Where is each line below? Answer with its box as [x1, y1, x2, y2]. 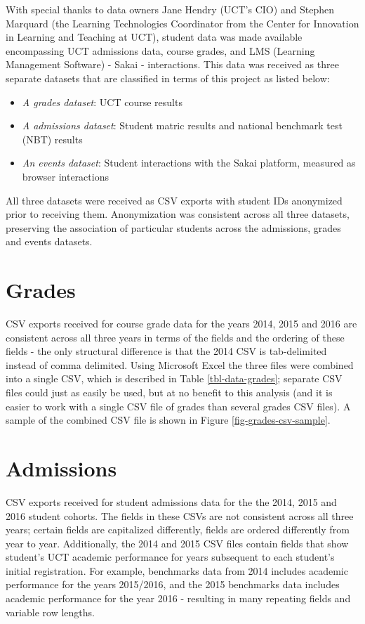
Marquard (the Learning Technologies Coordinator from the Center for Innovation [6, 15, 359, 30]
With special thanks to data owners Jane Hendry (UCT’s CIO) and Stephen [6, 2, 335, 16]
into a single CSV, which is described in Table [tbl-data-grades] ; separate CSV [6, 371, 343, 386]
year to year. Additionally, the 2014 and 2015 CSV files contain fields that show [6, 535, 349, 550]
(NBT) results [22, 131, 83, 146]
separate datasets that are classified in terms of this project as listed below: [6, 70, 330, 85]
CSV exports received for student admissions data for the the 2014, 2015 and [6, 494, 337, 509]
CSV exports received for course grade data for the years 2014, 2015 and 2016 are [6, 316, 357, 331]
